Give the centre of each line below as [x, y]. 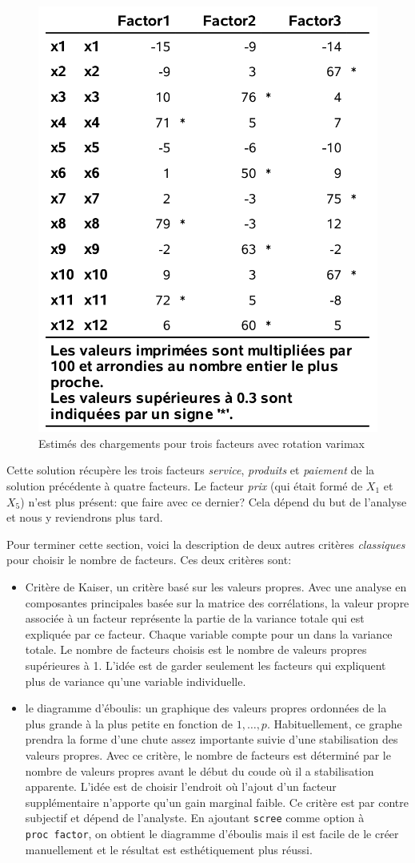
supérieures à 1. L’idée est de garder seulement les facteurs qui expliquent [206, 665]
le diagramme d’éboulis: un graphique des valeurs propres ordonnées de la [206, 708]
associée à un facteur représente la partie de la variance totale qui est [195, 618]
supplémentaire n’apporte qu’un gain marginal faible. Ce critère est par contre [217, 802]
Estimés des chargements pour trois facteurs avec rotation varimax [202, 443]
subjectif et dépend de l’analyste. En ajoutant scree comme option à [195, 818]
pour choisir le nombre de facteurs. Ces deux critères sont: [149, 560]
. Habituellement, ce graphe [334, 723]
